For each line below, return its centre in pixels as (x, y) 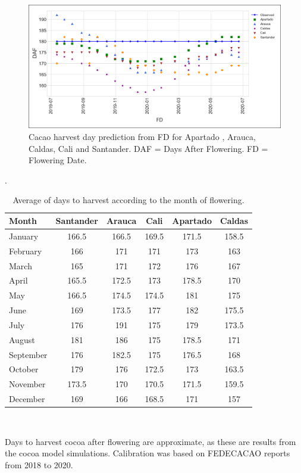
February (26, 250)
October (24, 369)
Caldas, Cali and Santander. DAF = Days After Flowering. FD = (148, 148)
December (27, 399)
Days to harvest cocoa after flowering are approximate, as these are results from (150, 441)
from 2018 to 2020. (39, 465)
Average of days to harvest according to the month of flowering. (128, 200)
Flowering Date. (58, 160)
